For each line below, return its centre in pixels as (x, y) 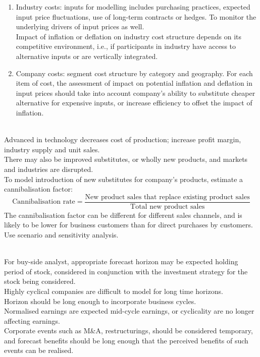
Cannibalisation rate (44, 202)
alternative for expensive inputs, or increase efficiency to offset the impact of (134, 103)
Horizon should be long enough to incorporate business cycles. (100, 301)
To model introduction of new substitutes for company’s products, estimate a (124, 179)
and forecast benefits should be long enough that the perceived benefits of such (126, 340)
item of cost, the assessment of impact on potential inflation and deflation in (134, 83)
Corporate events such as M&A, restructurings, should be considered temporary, (128, 331)
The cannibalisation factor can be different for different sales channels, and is (123, 215)
